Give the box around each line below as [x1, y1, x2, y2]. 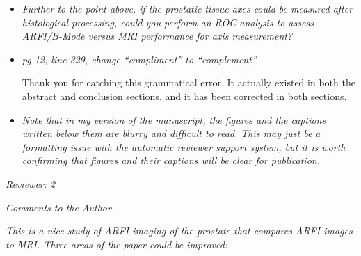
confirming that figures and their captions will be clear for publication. [22, 153, 320, 168]
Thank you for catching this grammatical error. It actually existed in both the [22, 75, 355, 90]
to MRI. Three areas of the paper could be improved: [6, 237, 228, 251]
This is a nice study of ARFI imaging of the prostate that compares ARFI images [6, 223, 353, 238]
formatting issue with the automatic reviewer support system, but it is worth [22, 139, 346, 154]
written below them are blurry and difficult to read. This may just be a [22, 126, 321, 141]
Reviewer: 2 [6, 176, 56, 191]
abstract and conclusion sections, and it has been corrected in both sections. [22, 88, 347, 103]
